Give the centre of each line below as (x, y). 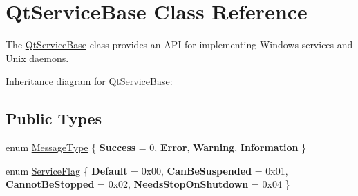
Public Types (54, 118)
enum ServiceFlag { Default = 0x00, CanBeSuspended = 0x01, (147, 170)
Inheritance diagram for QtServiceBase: (89, 81)
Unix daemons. (37, 58)
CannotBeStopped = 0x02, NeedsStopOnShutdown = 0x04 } (148, 184)
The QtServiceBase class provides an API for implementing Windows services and (179, 45)
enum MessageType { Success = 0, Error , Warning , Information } (156, 147)
